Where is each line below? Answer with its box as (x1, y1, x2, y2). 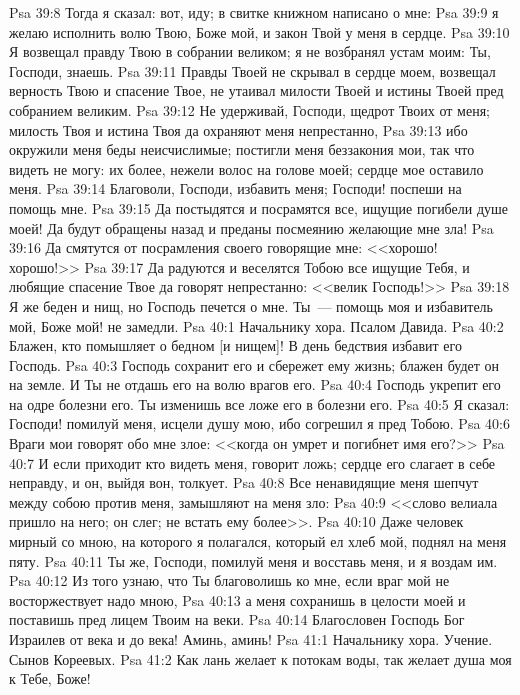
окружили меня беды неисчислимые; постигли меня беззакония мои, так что (9, 139, 475, 160)
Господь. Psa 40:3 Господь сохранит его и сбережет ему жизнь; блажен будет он (9, 354, 500, 375)
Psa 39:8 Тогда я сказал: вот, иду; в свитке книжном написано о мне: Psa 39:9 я (9, 2, 499, 22)
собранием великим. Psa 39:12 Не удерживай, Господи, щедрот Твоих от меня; (9, 99, 490, 120)
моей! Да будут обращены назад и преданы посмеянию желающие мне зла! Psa (9, 217, 494, 238)
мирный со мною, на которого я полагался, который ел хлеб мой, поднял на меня (9, 531, 507, 552)
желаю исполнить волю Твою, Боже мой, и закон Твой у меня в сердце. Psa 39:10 (9, 21, 510, 42)
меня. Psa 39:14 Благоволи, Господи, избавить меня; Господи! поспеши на (9, 178, 462, 199)
